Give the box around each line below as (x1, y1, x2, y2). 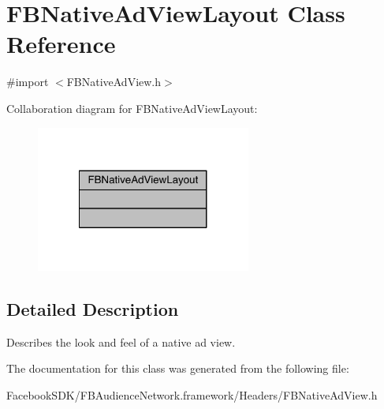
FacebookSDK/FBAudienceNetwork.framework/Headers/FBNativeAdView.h (6, 387, 378, 403)
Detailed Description (6, 297, 179, 321)
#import (6, 73, 49, 90)
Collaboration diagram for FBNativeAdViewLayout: (6, 99, 258, 116)
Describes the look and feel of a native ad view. (6, 333, 236, 350)
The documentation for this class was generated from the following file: (6, 360, 349, 377)
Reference (6, 28, 116, 60)
